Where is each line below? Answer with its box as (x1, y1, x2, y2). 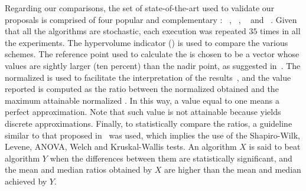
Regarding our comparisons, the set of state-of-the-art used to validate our (5, 2, 275, 14)
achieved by (5, 174, 47, 187)
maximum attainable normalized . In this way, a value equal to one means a (5, 94, 279, 106)
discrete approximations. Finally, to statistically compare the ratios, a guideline (5, 117, 292, 129)
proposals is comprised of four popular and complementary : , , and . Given (5, 13, 297, 25)
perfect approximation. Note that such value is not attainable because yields (5, 106, 281, 118)
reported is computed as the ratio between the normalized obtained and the (5, 83, 279, 95)
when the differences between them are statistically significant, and (50, 152, 292, 164)
